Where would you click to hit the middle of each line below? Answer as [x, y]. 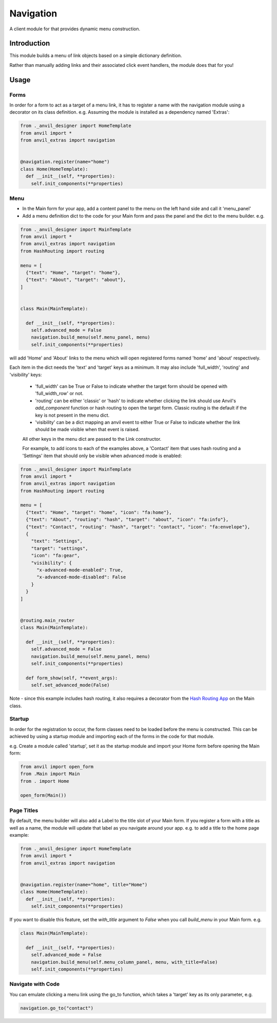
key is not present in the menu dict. [72, 415]
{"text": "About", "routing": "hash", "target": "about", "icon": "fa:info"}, [127, 520]
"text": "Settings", [57, 541]
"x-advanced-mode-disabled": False [81, 577]
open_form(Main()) [43, 795]
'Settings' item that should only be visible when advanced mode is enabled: [102, 456]
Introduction [30, 43]
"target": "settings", [60, 548]
